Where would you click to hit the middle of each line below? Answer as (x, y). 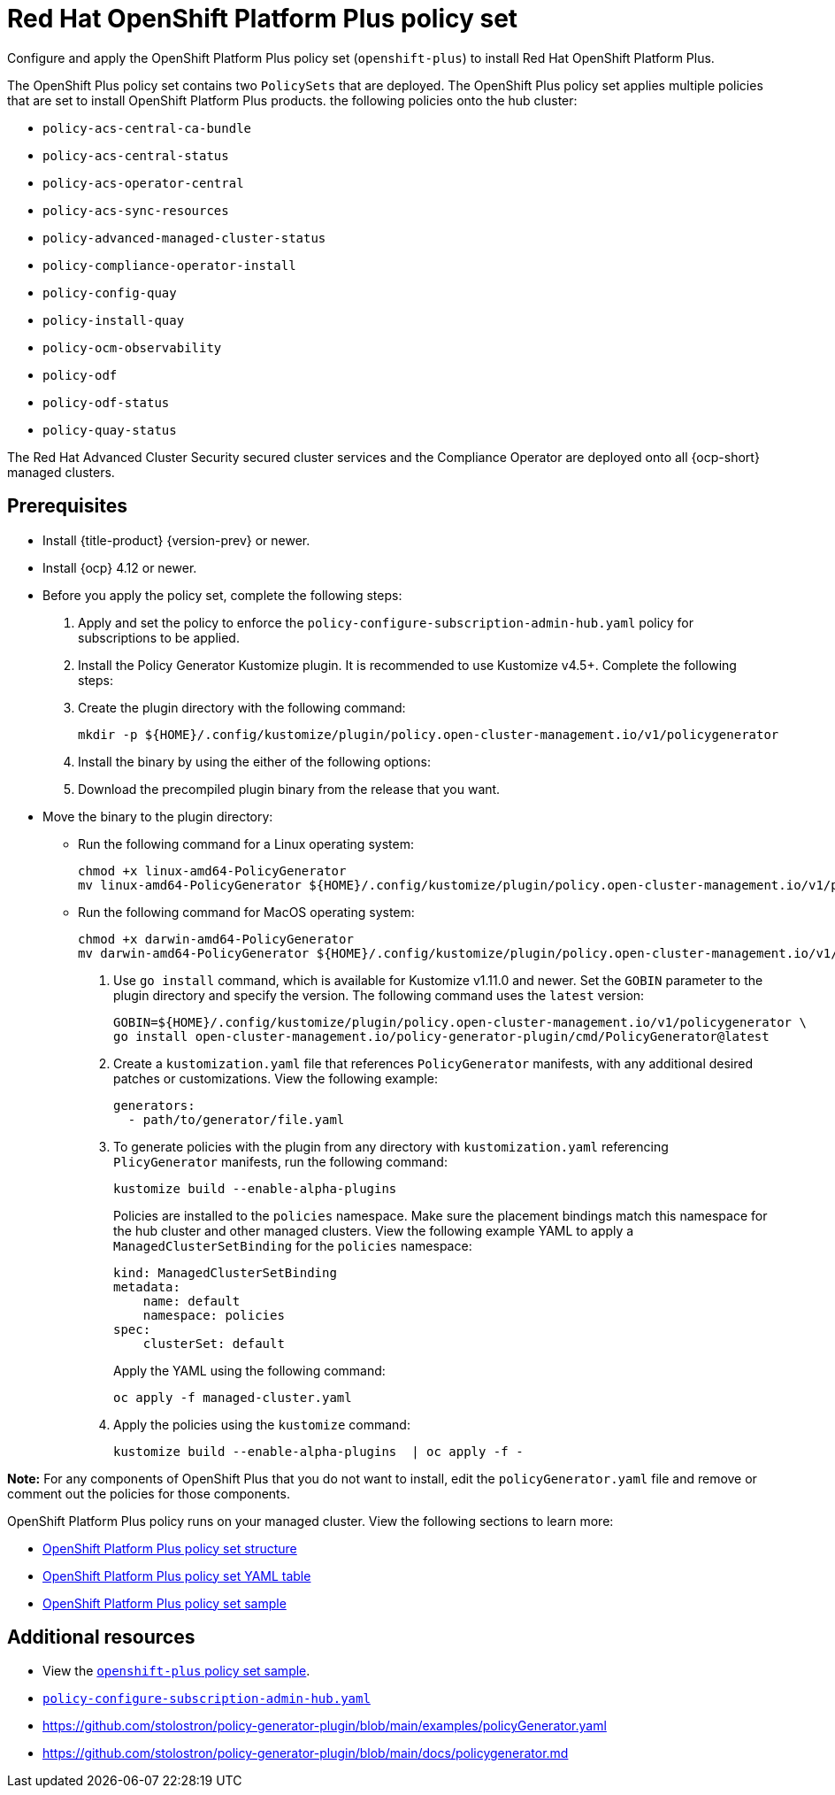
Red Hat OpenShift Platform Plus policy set (263, 19)
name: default (192, 1301)
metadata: (147, 1287)
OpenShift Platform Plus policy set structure (170, 1548)
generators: (154, 1105)
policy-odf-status (106, 402)
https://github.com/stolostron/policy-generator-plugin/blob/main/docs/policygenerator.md (306, 1753)
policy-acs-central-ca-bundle (147, 128)
